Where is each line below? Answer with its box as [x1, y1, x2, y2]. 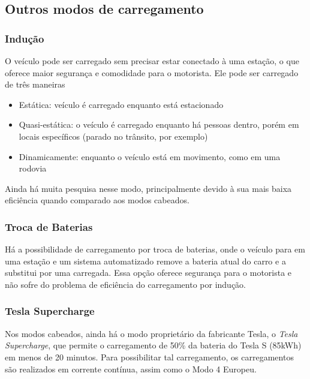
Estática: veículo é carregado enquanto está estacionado [19, 98, 224, 110]
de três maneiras [5, 78, 65, 91]
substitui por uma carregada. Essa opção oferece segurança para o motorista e [5, 266, 292, 279]
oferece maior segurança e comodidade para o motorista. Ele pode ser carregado [5, 66, 299, 79]
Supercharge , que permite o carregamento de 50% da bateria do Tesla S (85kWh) [5, 339, 302, 351]
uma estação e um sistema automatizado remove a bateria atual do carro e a [5, 254, 286, 267]
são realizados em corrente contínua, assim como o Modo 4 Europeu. [5, 362, 257, 375]
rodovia [19, 162, 47, 175]
